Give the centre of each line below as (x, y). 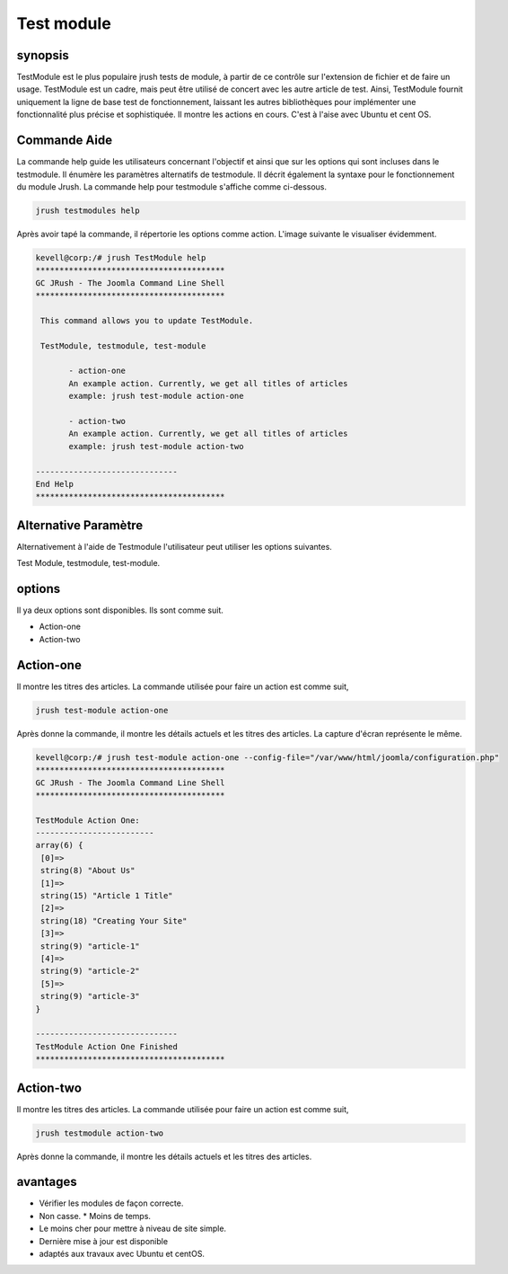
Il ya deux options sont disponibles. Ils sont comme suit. (120, 610)
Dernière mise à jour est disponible (104, 1241)
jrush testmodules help (88, 210)
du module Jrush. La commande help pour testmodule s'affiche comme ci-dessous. (172, 186)
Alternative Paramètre (80, 525)
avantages (47, 1182)
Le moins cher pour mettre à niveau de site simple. (133, 1229)
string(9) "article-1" (91, 946)
